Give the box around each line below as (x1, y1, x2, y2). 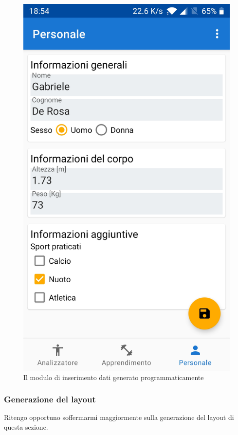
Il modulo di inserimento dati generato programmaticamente (23, 372, 204, 382)
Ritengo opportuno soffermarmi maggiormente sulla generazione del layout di (4, 412, 234, 422)
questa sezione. (4, 421, 48, 432)
